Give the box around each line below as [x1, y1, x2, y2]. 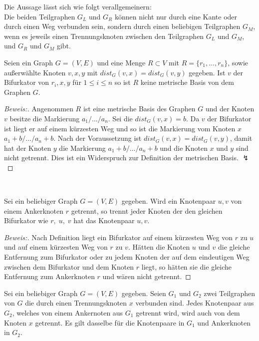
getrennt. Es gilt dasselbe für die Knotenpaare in [35, 317, 185, 328]
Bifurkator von [4, 77, 49, 87]
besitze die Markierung [9, 113, 80, 123]
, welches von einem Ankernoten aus [12, 308, 123, 318]
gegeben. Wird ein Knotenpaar [121, 196, 216, 206]
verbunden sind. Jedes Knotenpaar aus [135, 298, 254, 308]
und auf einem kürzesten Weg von [4, 242, 108, 252]
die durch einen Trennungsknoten [25, 298, 127, 308]
